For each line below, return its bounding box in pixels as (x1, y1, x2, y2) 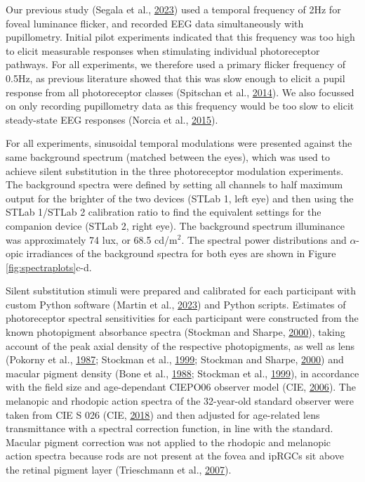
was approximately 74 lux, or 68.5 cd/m (6, 232, 178, 247)
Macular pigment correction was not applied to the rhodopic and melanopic (6, 434, 331, 449)
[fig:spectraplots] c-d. (6, 259, 92, 274)
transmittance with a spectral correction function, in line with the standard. (6, 421, 333, 436)
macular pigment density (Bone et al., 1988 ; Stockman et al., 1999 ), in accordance (6, 365, 359, 380)
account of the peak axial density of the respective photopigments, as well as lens (6, 338, 355, 353)
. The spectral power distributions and (181, 232, 347, 247)
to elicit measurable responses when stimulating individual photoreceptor (6, 43, 320, 58)
